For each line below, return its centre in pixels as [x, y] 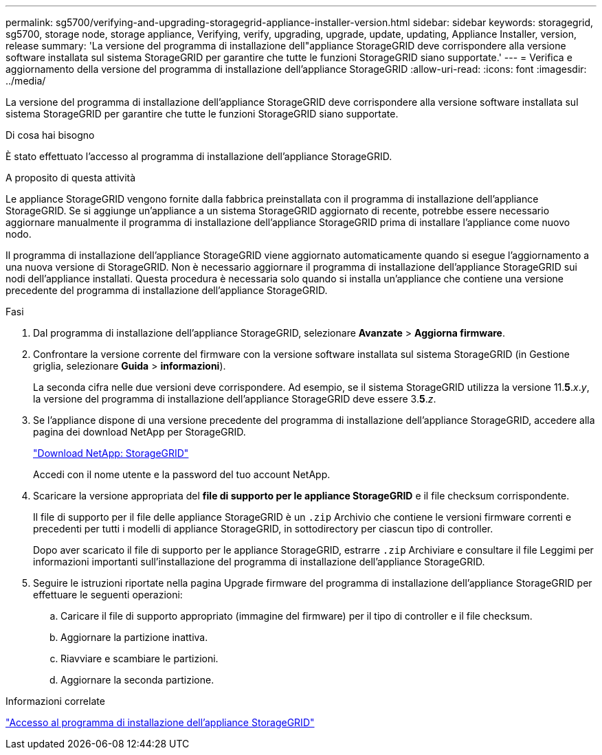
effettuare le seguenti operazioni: [108, 595]
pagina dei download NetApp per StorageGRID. [140, 432]
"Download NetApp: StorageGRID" [111, 453]
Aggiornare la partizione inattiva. [134, 637]
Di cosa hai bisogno [50, 135]
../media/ [26, 81]
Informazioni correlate [55, 701]
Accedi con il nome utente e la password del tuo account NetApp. [182, 474]
